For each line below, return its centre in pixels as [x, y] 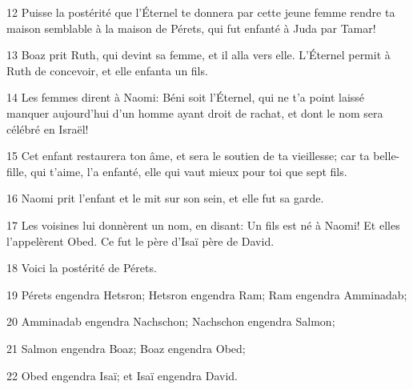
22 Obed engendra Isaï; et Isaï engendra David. [122, 375]
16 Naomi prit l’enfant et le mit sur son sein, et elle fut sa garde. [165, 198]
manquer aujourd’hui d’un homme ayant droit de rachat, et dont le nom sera [195, 112]
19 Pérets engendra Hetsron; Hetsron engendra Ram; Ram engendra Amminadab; [207, 294]
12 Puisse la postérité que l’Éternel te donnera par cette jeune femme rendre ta [201, 12]
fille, [17, 171]
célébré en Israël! [48, 128]
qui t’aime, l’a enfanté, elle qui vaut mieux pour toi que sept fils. [189, 171]
